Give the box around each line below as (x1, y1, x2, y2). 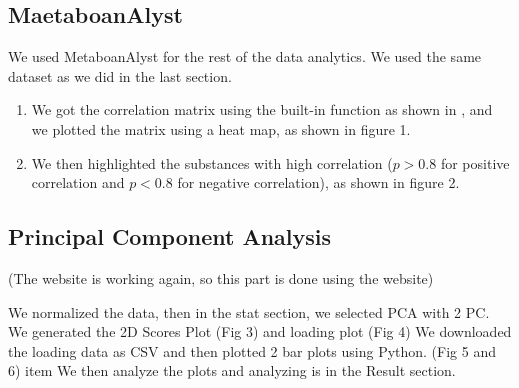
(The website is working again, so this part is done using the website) (8, 267, 434, 288)
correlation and (31, 172, 125, 193)
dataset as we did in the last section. (8, 65, 232, 86)
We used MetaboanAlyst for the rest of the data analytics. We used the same (8, 46, 482, 67)
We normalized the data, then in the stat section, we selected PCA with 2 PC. (8, 301, 490, 322)
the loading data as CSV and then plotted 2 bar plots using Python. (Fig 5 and (8, 340, 496, 361)
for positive (440, 152, 510, 173)
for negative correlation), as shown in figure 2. (177, 172, 460, 193)
